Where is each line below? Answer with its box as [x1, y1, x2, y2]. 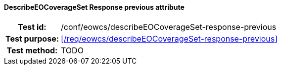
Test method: [6, 45, 58, 55]
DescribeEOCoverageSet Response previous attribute [4, 3, 185, 11]
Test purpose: [5, 33, 59, 44]
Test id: [18, 22, 47, 32]
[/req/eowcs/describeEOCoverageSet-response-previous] [61, 33, 278, 44]
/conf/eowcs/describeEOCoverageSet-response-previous [61, 22, 277, 32]
